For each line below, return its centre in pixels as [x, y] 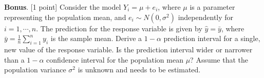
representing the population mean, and [65, 17]
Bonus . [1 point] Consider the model [63, 7]
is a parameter [212, 7]
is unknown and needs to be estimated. [139, 70]
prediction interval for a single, [212, 38]
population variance [35, 70]
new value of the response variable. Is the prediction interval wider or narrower [128, 49]
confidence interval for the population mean [115, 59]
